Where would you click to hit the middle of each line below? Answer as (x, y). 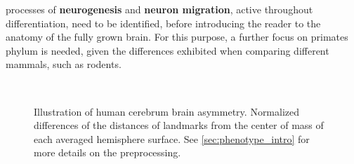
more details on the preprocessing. (107, 152)
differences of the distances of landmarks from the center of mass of (179, 125)
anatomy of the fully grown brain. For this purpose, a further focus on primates (177, 37)
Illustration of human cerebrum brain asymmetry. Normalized (167, 111)
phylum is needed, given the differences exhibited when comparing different (168, 50)
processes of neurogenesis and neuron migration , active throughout (159, 9)
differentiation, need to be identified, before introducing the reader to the (163, 23)
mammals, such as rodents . (64, 64)
